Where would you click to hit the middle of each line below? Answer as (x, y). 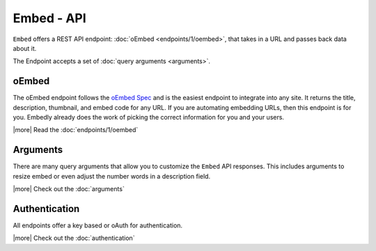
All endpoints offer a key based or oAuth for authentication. (98, 225)
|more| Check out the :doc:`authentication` (74, 238)
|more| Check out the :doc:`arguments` (69, 189)
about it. (25, 48)
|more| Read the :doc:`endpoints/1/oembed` (76, 130)
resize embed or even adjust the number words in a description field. (112, 176)
